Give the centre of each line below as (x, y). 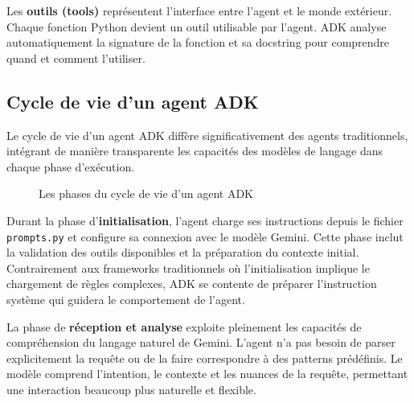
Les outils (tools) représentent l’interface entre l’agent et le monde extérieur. (199, 10)
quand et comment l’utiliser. (76, 58)
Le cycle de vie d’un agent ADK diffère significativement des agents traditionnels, (207, 135)
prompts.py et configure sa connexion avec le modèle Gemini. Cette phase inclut (205, 236)
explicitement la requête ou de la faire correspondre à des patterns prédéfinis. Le (205, 358)
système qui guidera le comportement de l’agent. (126, 299)
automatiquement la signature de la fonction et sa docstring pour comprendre (198, 42)
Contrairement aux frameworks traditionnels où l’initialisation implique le (188, 267)
